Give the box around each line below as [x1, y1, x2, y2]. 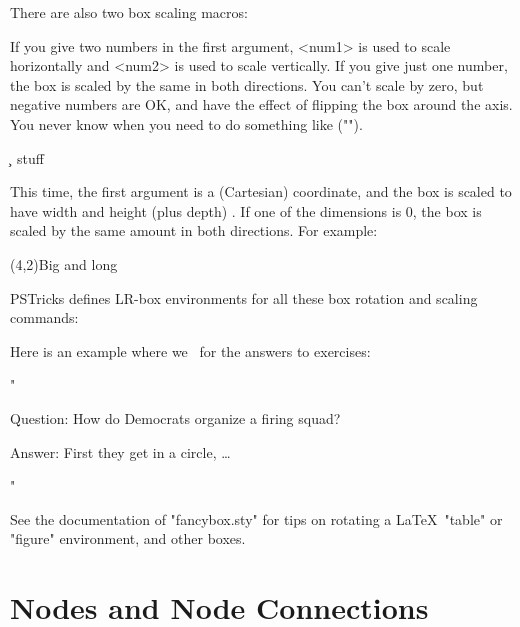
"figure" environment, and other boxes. [10, 528, 246, 549]
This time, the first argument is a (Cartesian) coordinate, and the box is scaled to [10, 181, 512, 202]
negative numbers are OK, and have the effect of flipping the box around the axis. [10, 94, 513, 115]
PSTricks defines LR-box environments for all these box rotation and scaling [10, 287, 478, 308]
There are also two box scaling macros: [10, 2, 248, 22]
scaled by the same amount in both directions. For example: [10, 220, 378, 241]
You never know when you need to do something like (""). [10, 113, 363, 134]
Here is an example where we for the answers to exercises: [10, 340, 371, 361]
